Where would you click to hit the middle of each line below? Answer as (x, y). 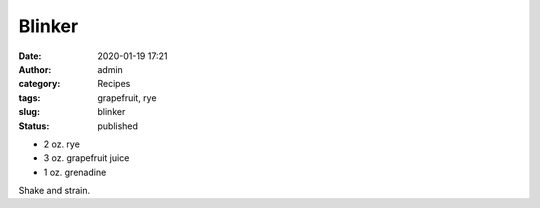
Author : (35, 69)
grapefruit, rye (127, 97)
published (118, 126)
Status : (34, 126)
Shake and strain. (54, 191)
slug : (29, 112)
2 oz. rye (61, 144)
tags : (29, 97)
